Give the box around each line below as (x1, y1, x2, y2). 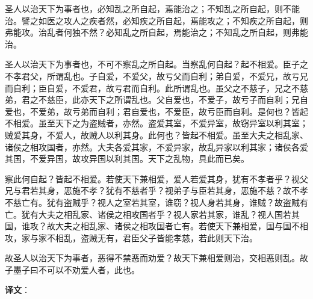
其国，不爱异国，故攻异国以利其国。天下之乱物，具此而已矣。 (5, 152, 249, 165)
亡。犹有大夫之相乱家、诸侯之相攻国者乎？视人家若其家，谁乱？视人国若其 (5, 208, 300, 220)
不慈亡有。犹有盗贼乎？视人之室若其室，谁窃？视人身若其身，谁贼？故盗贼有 (5, 196, 308, 208)
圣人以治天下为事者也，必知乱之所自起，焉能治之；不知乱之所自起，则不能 (5, 2, 300, 14)
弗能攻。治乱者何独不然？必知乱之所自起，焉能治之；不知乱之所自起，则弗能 (5, 26, 308, 39)
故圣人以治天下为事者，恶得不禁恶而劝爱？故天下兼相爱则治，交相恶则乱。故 (5, 251, 308, 264)
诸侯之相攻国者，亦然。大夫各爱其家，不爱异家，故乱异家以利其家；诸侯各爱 (5, 140, 308, 153)
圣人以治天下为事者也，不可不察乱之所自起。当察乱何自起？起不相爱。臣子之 (5, 58, 308, 70)
